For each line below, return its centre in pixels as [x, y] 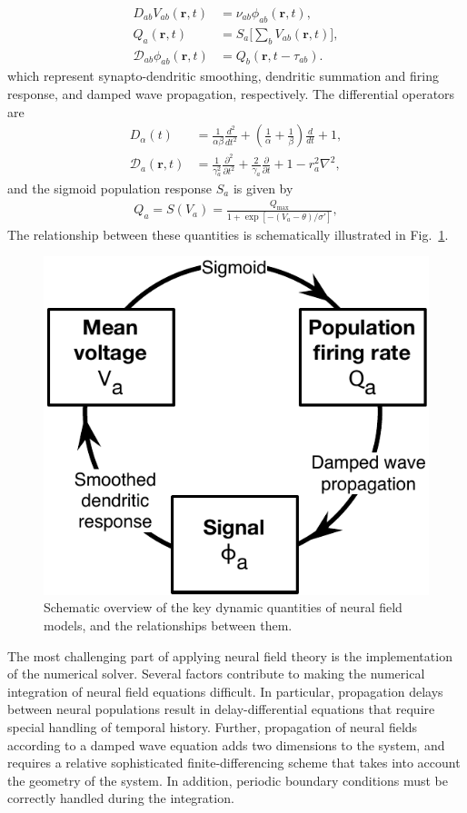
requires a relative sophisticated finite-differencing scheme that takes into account [234, 763]
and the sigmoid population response [110, 188]
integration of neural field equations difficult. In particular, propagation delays [225, 691]
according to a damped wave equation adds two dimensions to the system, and [226, 744]
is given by [263, 188]
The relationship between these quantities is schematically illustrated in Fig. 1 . [228, 234]
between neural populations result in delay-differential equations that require [221, 709]
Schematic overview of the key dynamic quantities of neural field [223, 607]
